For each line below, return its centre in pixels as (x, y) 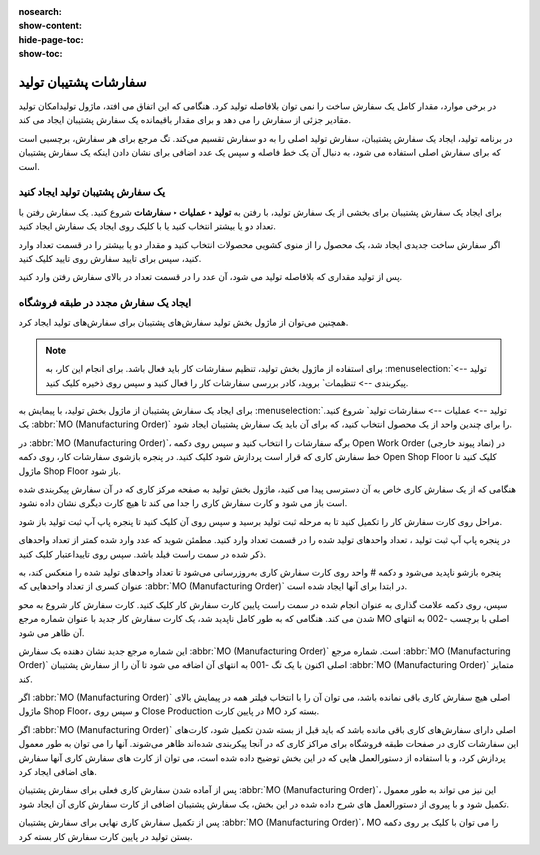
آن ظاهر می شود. (51, 632)
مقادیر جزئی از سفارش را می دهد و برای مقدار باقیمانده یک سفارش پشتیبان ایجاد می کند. (185, 120)
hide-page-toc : (51, 39)
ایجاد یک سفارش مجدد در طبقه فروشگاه (105, 303)
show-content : (50, 26)
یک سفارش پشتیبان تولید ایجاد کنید (92, 192)
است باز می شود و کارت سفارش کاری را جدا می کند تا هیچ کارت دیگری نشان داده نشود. (183, 503)
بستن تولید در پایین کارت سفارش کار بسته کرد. (105, 836)
